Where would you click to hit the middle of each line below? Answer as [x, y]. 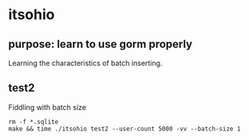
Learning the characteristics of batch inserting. [85, 63]
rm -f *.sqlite [34, 122]
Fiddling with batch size [47, 107]
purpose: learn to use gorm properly [101, 44]
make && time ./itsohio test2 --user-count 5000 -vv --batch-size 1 [125, 129]
